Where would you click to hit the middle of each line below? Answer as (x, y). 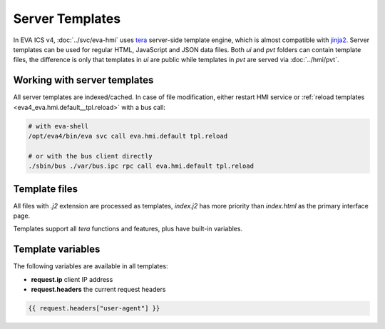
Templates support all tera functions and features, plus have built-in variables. (128, 229)
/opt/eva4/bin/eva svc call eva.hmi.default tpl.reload (128, 136)
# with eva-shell (58, 126)
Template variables (57, 249)
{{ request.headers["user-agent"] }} (94, 308)
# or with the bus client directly (90, 156)
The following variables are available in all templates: (91, 266)
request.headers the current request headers (98, 290)
